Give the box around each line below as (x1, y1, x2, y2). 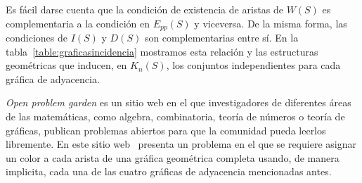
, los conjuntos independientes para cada (166, 58, 341, 72)
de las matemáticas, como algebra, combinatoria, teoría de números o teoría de (6, 109, 345, 124)
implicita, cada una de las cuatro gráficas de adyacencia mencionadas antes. (6, 164, 332, 179)
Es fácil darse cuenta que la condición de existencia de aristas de (6, 2, 283, 16)
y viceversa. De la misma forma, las (194, 15, 347, 30)
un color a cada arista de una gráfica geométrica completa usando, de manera (6, 150, 340, 165)
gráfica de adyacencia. (6, 71, 100, 86)
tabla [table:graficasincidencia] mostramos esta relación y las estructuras (6, 44, 318, 58)
